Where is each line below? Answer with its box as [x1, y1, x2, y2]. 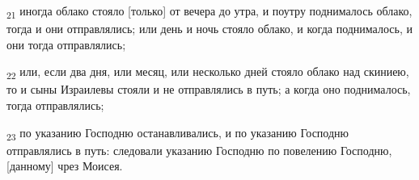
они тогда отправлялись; [6, 36, 126, 52]
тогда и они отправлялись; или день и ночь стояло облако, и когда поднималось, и [6, 20, 413, 37]
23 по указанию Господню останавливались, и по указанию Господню [6, 123, 349, 143]
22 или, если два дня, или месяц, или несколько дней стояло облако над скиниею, [6, 63, 409, 82]
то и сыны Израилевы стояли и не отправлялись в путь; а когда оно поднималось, [6, 81, 411, 98]
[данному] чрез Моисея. [6, 157, 123, 174]
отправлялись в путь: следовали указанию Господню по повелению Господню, [6, 141, 392, 158]
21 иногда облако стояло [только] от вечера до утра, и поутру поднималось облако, [6, 2, 413, 21]
